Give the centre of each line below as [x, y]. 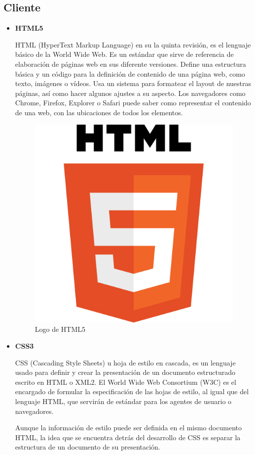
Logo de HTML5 [60, 329]
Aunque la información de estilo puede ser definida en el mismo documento [128, 428]
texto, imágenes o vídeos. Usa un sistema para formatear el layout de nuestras [133, 83]
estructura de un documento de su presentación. [88, 447]
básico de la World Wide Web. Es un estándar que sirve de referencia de [124, 54]
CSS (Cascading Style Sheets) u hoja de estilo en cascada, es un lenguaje [125, 362]
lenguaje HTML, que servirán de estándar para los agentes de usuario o [123, 401]
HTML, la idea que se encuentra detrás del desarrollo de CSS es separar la [128, 437]
